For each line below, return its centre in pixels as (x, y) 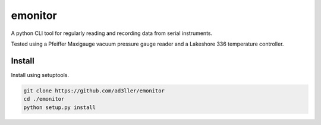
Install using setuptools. (40, 75)
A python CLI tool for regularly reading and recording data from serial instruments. (112, 33)
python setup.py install (60, 107)
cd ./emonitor (44, 99)
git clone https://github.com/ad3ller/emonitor (94, 91)
